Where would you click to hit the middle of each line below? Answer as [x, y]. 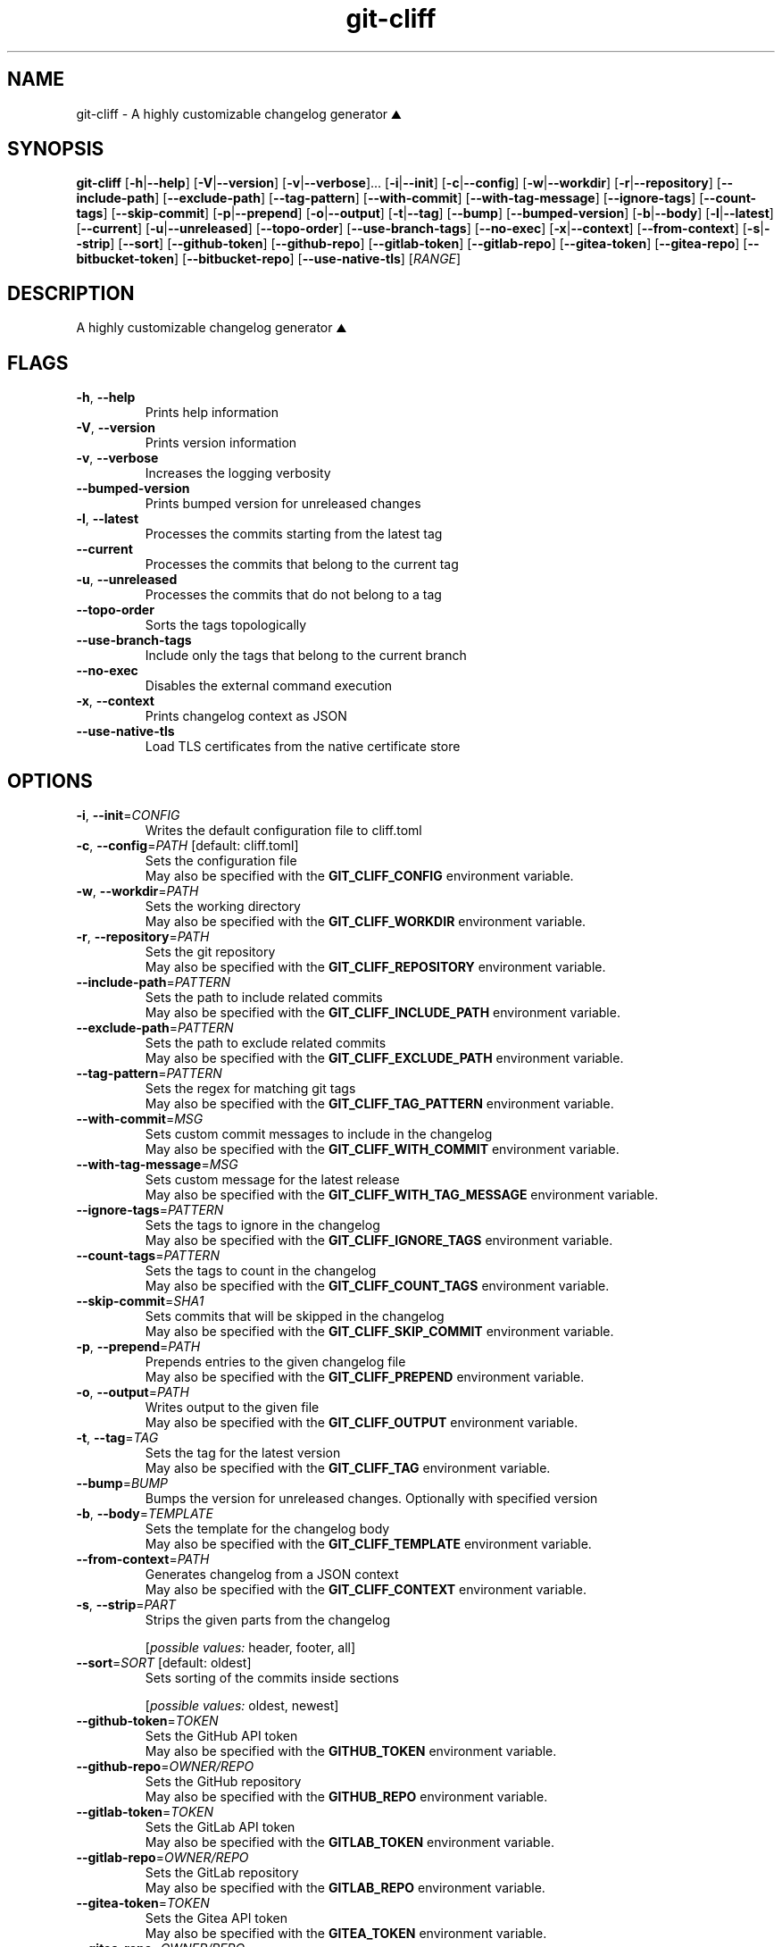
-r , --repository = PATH [143, 936]
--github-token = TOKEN [147, 1720]
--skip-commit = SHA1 [140, 1300]
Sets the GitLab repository [222, 1872]
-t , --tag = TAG [117, 1437]
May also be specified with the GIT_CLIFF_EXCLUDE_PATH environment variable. [384, 1057]
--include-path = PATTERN [154, 982]
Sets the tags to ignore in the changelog [262, 1224]
